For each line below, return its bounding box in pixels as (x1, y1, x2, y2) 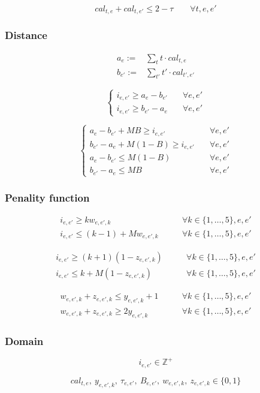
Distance (5, 28, 47, 43)
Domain (5, 333, 44, 348)
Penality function (5, 190, 90, 205)
